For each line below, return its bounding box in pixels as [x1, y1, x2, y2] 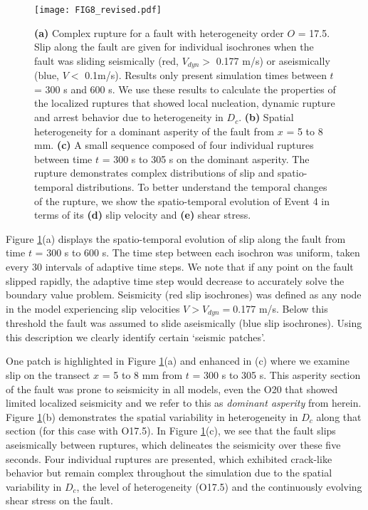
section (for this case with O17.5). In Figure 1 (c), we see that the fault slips [6, 423, 336, 438]
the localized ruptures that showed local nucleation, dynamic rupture [34, 95, 335, 110]
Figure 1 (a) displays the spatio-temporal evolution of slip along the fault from [6, 231, 346, 246]
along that [316, 409, 362, 424]
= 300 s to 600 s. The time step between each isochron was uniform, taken [35, 245, 360, 260]
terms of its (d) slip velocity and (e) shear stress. [34, 207, 251, 222]
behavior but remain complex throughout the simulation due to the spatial [6, 465, 332, 480]
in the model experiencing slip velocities [6, 301, 180, 316]
